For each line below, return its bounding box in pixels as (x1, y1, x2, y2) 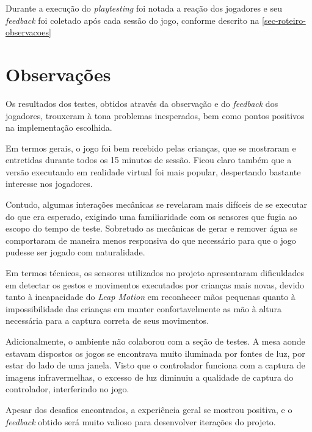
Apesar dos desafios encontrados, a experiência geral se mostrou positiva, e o (5, 403, 292, 416)
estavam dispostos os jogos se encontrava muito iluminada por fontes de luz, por (5, 346, 305, 359)
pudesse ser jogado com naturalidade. (5, 246, 145, 258)
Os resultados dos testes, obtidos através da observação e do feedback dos (5, 97, 278, 109)
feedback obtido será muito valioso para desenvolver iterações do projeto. (5, 415, 276, 428)
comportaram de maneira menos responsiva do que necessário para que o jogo (5, 233, 296, 246)
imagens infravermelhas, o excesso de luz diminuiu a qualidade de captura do (5, 370, 294, 383)
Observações (5, 61, 111, 86)
